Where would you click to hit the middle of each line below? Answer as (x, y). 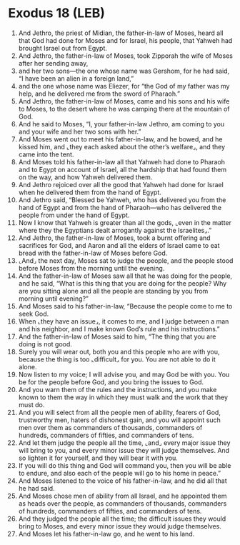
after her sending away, (53, 63)
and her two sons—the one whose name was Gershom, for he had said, (124, 71)
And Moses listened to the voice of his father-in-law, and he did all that (122, 481)
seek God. (34, 314)
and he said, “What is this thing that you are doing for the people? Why (122, 283)
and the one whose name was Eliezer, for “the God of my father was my (124, 86)
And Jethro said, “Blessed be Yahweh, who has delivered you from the (122, 200)
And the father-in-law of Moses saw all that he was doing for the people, (125, 276)
